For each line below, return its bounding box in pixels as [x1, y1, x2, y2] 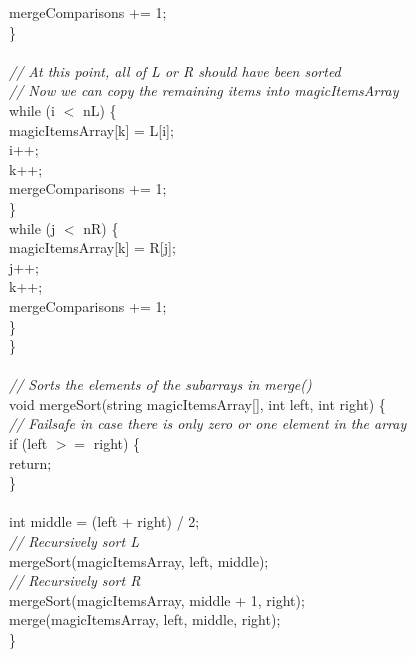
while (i [9, 99, 55, 120]
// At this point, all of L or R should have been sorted [9, 60, 341, 81]
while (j [9, 217, 56, 238]
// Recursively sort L [9, 531, 139, 552]
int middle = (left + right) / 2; [9, 511, 200, 532]
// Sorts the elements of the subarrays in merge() [9, 374, 312, 395]
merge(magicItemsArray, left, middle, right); [9, 609, 281, 630]
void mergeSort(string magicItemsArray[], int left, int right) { [9, 393, 386, 414]
